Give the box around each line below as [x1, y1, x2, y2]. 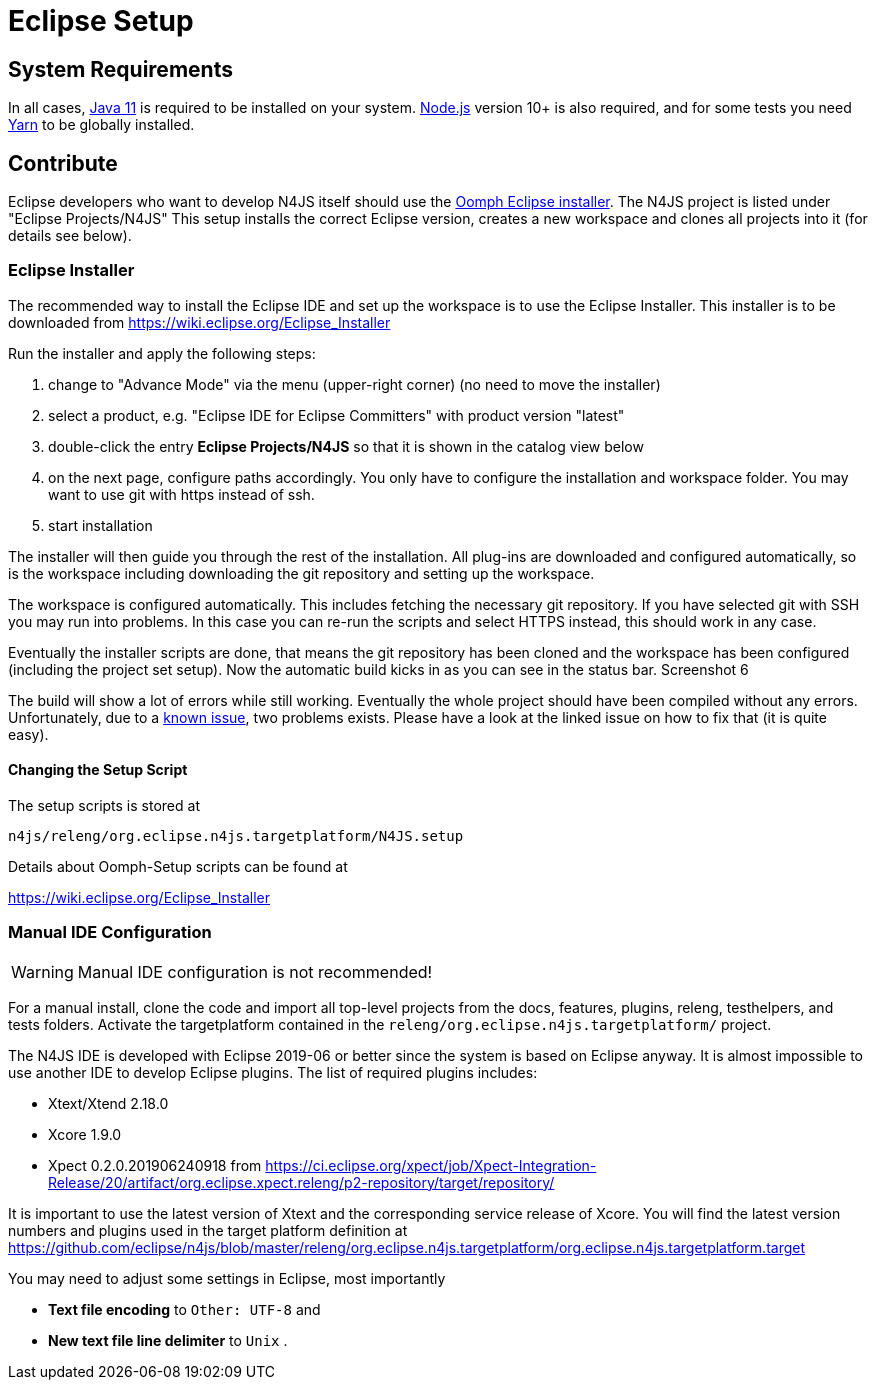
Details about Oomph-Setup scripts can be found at [8, 857, 348, 875]
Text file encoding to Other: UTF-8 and [48, 1300, 321, 1318]
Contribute [8, 150, 118, 176]
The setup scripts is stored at [8, 796, 200, 814]
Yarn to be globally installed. [8, 116, 195, 134]
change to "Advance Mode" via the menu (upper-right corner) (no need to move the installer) [48, 375, 661, 393]
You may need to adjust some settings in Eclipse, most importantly [8, 1269, 446, 1287]
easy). [8, 725, 49, 743]
